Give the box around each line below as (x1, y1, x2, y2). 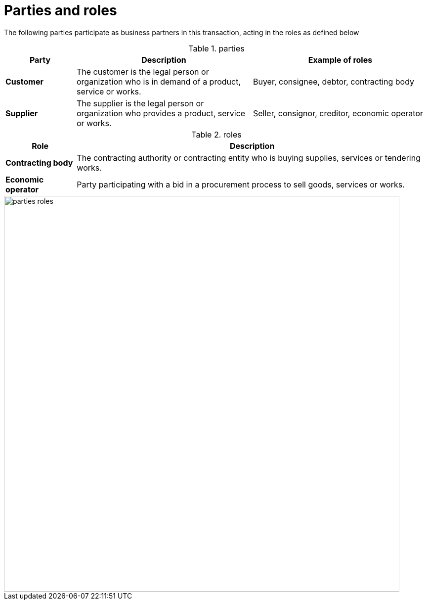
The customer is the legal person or (76, 66, 209, 77)
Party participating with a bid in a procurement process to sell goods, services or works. (77, 179, 405, 189)
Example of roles (308, 54, 373, 65)
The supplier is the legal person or (76, 98, 204, 108)
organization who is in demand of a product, (76, 76, 241, 87)
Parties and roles (4, 2, 117, 19)
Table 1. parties (188, 43, 245, 53)
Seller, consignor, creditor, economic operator (253, 108, 424, 118)
